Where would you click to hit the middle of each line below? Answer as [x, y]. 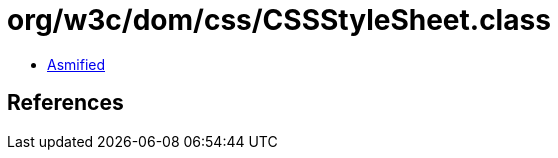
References [65, 103]
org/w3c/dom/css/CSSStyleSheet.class [279, 20]
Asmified [76, 64]
